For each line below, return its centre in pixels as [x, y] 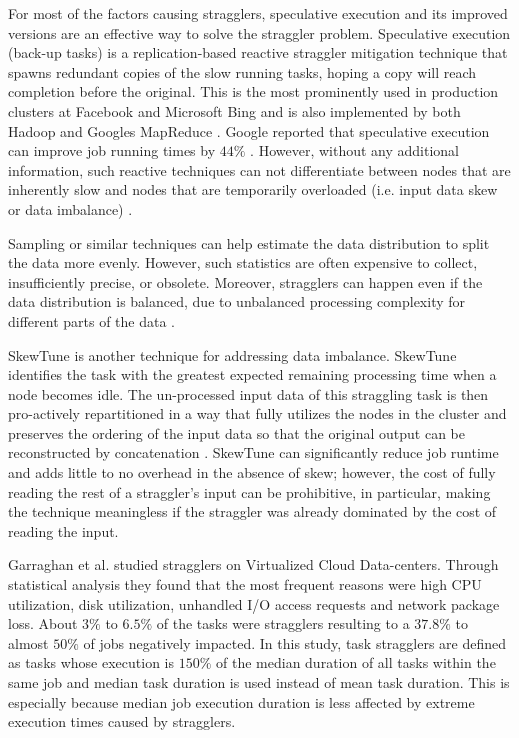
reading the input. [63, 530]
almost [28, 642]
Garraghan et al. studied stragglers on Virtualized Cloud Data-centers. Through [253, 564]
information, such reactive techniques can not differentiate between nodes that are [259, 169]
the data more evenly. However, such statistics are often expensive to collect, [243, 262]
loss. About [43, 623]
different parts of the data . [92, 320]
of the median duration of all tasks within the [356, 662]
